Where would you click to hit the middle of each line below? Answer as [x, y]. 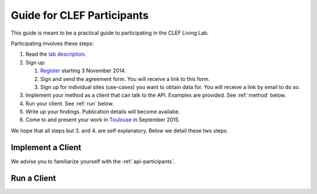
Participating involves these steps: [52, 43]
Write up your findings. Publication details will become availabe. [103, 112]
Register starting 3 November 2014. [83, 71]
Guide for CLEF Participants [80, 15]
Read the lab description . [56, 54]
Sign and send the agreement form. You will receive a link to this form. [125, 79]
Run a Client [33, 178]
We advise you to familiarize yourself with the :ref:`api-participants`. [93, 161]
